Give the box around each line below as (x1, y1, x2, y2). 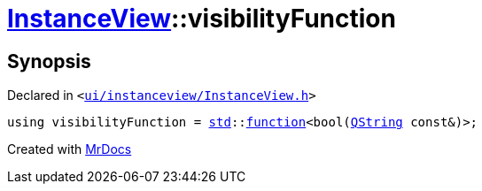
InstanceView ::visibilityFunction (7, 4, 396, 34)
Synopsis (7, 50, 91, 73)
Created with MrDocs (7, 141, 132, 157)
